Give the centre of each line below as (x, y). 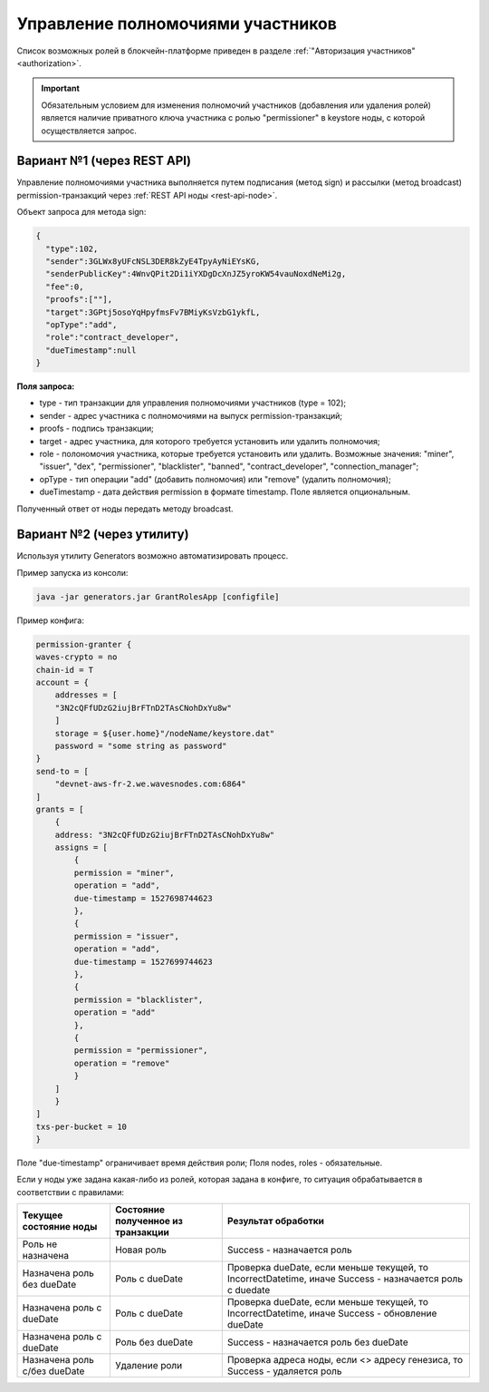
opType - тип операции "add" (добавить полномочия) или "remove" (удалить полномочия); (215, 479)
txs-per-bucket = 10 (81, 1126)
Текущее (43, 1215)
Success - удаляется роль (284, 1371)
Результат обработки (276, 1222)
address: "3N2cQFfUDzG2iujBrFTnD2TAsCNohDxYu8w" (165, 835)
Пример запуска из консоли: (72, 572)
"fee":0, (65, 287)
